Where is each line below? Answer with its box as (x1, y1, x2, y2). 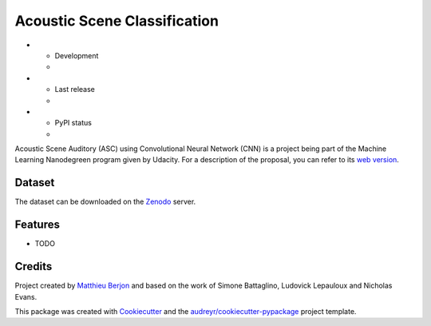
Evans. (14, 292, 38, 301)
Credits (14, 260, 53, 273)
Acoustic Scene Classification (14, 12, 219, 30)
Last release (54, 85, 95, 94)
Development (54, 50, 99, 60)
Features (14, 218, 60, 232)
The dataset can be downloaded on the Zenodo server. (14, 197, 196, 207)
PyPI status (54, 118, 92, 128)
